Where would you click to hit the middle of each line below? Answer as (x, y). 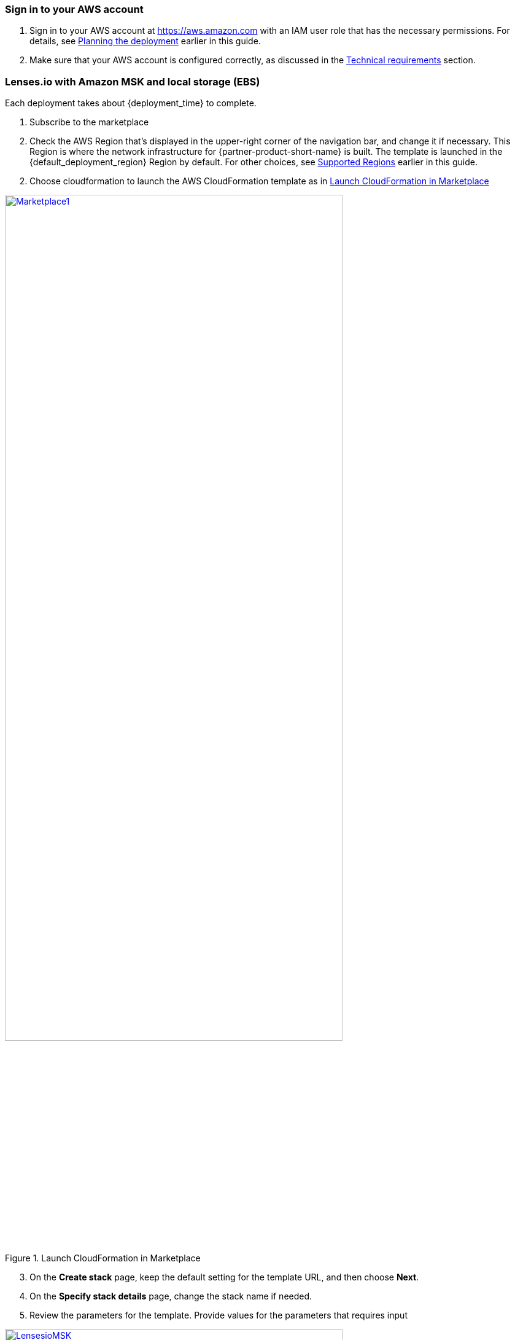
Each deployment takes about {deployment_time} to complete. (131, 103)
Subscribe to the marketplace (89, 122)
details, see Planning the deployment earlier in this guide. (145, 41)
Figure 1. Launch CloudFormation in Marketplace (103, 1258)
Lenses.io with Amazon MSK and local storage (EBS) (133, 81)
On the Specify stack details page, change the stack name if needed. (171, 1296)
